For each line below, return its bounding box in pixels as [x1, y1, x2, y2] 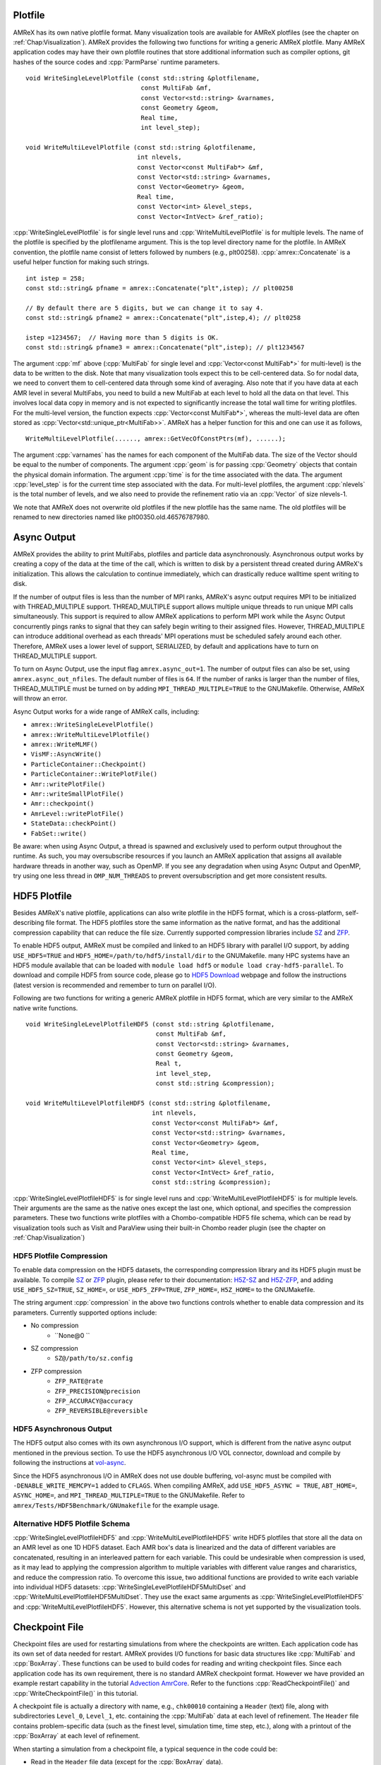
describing [13, 919, 44, 927]
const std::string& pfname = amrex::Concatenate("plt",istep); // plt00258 [25, 284, 294, 292]
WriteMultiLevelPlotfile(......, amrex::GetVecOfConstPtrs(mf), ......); [25, 435, 286, 443]
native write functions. [13, 1003, 78, 1012]
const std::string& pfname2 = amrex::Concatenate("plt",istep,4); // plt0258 [25, 314, 301, 322]
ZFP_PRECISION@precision [54, 1387, 140, 1395]
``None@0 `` [54, 1331, 90, 1339]
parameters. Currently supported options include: [13, 1308, 157, 1317]
